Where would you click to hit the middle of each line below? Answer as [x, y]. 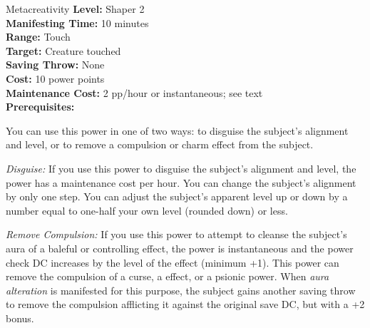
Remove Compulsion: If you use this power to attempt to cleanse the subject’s [176, 234]
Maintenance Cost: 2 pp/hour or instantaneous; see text [134, 92]
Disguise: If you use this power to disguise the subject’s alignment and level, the [181, 168]
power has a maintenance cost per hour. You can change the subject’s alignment [181, 182]
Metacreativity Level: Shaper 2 [75, 9]
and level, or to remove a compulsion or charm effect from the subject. [160, 144]
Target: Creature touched [63, 50]
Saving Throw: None [55, 65]
